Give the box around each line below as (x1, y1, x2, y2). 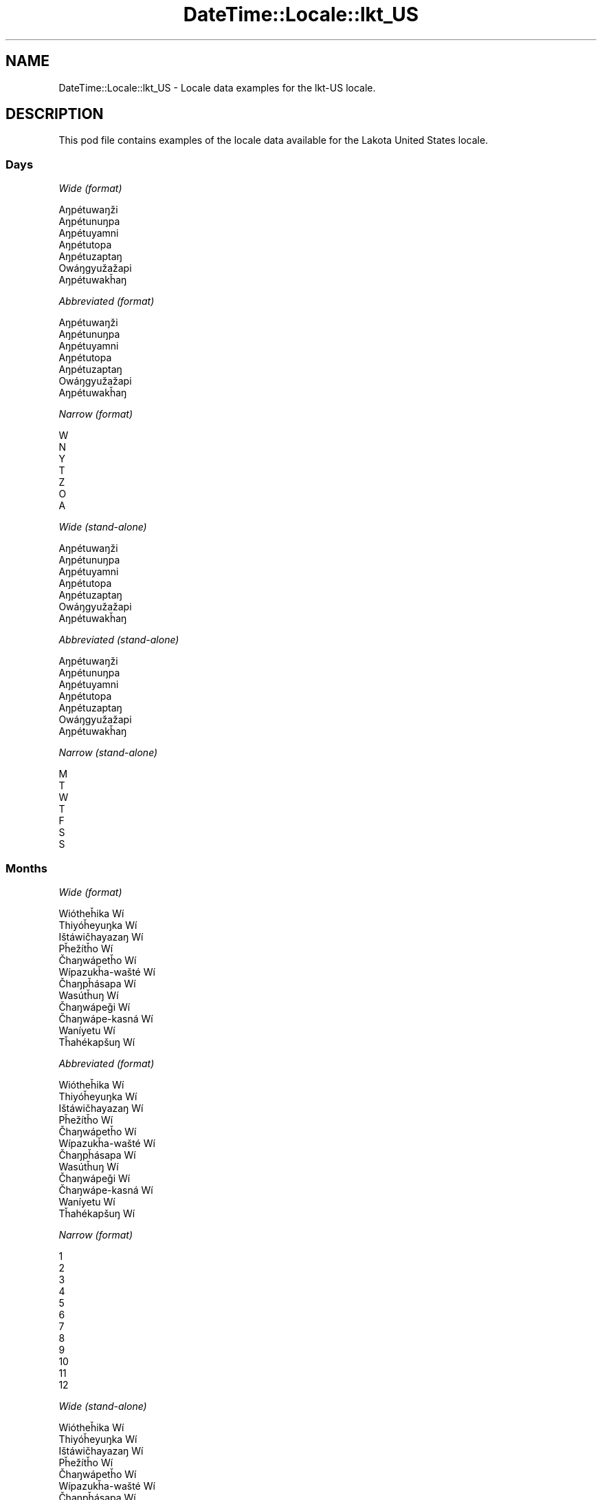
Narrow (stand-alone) (58, 747, 158, 759)
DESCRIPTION (5, 105, 104, 123)
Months (5, 861, 47, 875)
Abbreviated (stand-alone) (58, 634, 179, 646)
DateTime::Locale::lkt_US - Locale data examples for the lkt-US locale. (58, 81, 376, 94)
